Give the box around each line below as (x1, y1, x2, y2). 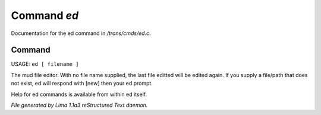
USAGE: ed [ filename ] (11, 60, 79, 68)
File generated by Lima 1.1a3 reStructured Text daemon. (11, 101, 148, 109)
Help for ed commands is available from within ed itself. (11, 91, 147, 98)
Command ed (11, 9, 79, 22)
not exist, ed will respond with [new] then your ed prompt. (11, 80, 153, 87)
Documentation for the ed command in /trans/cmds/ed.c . (11, 30, 151, 37)
